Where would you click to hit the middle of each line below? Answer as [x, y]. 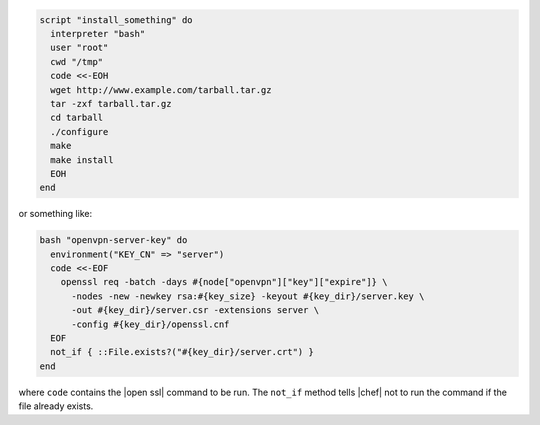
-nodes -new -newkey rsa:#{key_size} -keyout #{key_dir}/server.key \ [248, 296]
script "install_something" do [116, 19]
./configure [79, 131]
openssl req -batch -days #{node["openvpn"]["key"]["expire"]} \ [224, 282]
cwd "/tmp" [77, 61]
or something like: [55, 214]
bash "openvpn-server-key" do [113, 240]
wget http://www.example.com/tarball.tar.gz [161, 89]
